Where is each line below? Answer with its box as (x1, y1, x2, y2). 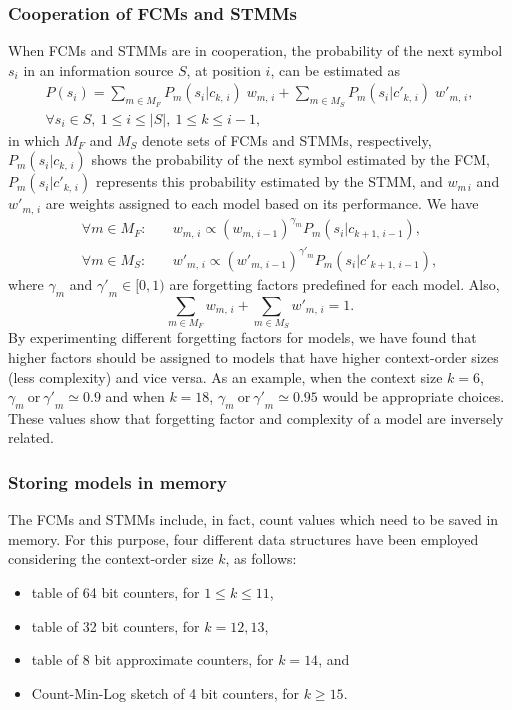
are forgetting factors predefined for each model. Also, (169, 273, 500, 294)
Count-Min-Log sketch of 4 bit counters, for (31, 682, 299, 703)
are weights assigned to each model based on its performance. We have (45, 193, 479, 214)
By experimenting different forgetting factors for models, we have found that (8, 327, 477, 348)
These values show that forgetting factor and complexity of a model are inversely (8, 407, 504, 428)
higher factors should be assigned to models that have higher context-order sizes (8, 346, 499, 367)
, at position (186, 59, 261, 80)
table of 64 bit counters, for (31, 582, 200, 603)
